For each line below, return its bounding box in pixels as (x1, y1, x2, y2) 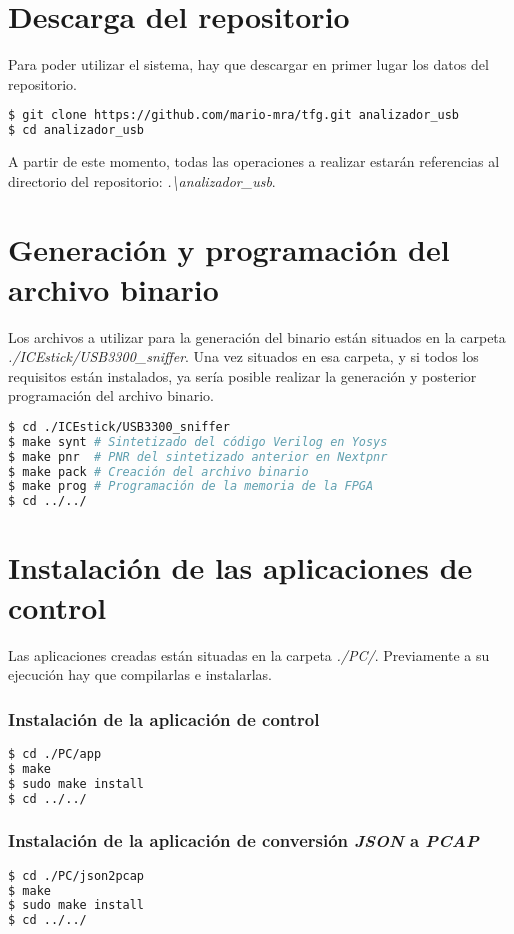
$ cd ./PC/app (8, 746, 102, 761)
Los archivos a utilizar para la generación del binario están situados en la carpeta (8, 326, 506, 347)
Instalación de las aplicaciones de (8, 547, 473, 588)
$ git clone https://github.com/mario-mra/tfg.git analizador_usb (8, 108, 460, 123)
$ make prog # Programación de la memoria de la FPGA (8, 479, 374, 494)
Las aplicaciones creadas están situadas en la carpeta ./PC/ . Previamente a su (8, 644, 490, 665)
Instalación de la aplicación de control (8, 706, 320, 731)
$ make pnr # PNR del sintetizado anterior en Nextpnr (8, 449, 388, 464)
